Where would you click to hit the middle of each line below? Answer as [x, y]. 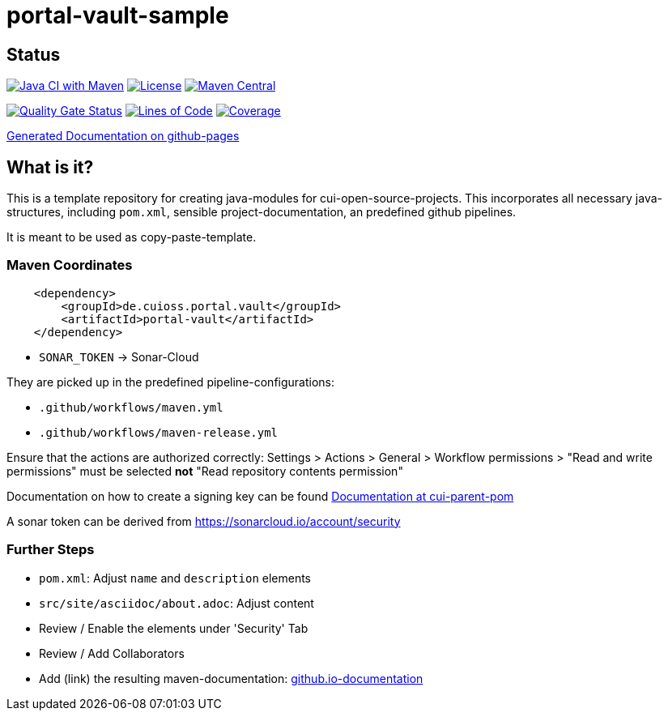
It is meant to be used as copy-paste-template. [132, 237]
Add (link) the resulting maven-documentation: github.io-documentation [231, 678]
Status [34, 54]
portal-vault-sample [118, 15]
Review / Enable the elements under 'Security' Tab [174, 628]
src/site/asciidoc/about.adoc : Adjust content [177, 603]
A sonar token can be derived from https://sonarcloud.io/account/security [204, 521]
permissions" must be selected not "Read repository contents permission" [205, 471]
